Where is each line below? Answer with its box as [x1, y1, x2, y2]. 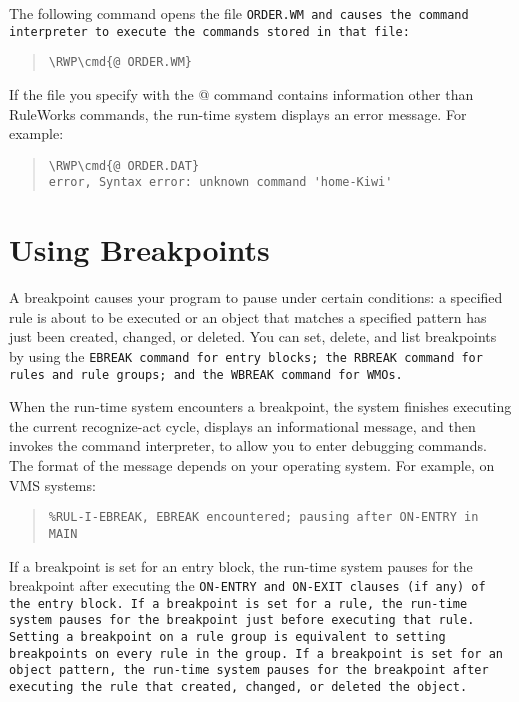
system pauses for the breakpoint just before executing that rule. [9, 613, 475, 628]
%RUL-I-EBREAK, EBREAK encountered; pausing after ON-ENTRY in [48, 510, 479, 525]
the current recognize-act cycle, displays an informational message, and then [9, 415, 476, 436]
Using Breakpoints [9, 229, 270, 270]
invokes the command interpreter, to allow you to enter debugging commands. [9, 435, 487, 456]
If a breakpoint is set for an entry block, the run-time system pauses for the [9, 555, 473, 576]
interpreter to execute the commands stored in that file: [9, 24, 410, 39]
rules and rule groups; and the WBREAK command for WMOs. [9, 367, 403, 382]
